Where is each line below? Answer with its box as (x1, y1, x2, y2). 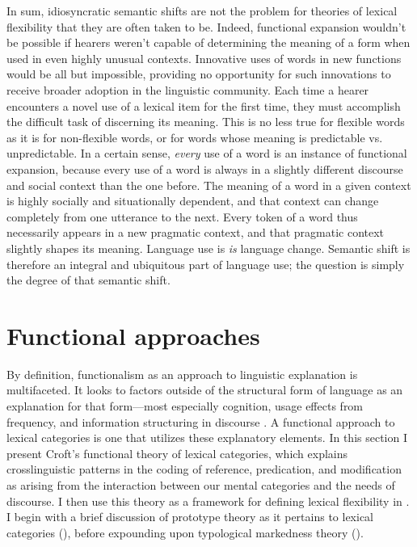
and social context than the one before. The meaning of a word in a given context (6, 176, 411, 193)
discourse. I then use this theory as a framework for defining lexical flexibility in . (6, 492, 410, 509)
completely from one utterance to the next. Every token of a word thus (6, 208, 358, 225)
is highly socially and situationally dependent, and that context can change (6, 192, 379, 209)
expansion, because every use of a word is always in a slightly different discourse (6, 160, 403, 177)
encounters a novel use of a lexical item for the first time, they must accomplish (6, 97, 401, 114)
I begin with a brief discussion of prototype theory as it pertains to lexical (6, 508, 374, 525)
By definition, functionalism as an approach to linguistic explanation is (6, 365, 358, 382)
